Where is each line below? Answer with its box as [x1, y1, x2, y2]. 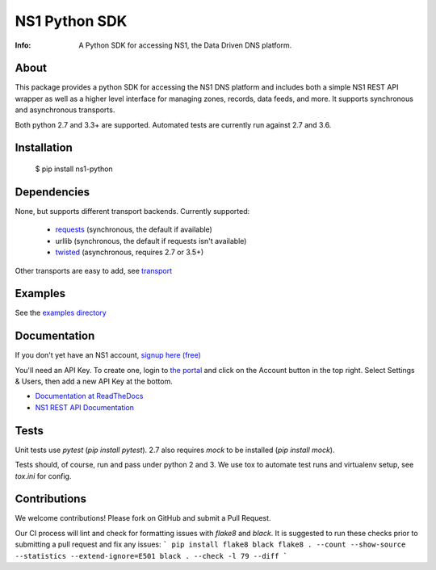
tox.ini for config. [15, 471, 72, 480]
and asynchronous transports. [15, 105, 115, 115]
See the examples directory [15, 308, 107, 318]
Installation [15, 141, 73, 155]
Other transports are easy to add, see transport [15, 266, 173, 275]
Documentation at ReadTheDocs [35, 392, 144, 401]
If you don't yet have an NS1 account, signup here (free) [15, 350, 202, 360]
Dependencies [15, 185, 90, 199]
